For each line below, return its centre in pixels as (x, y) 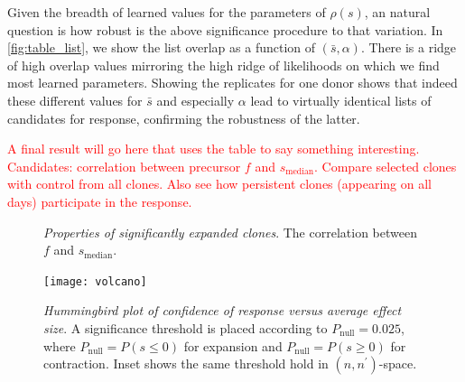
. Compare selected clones (386, 166)
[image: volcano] (95, 281)
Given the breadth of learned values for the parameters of (167, 12)
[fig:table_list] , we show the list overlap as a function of (162, 47)
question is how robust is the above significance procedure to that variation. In (225, 29)
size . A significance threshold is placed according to (186, 327)
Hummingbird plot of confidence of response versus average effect (223, 310)
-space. (398, 363)
